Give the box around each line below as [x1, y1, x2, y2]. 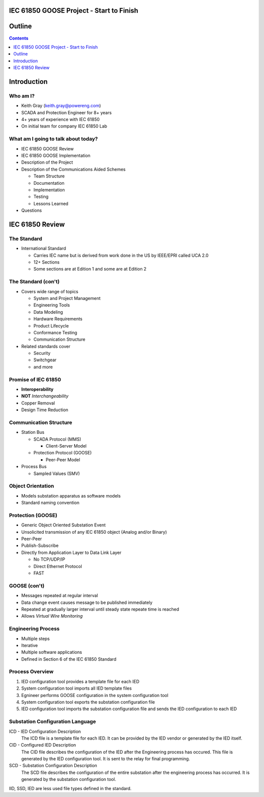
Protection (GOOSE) [9, 512, 58, 519]
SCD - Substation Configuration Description [9, 763, 97, 769]
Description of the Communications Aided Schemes [21, 166, 126, 172]
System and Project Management [33, 295, 101, 301]
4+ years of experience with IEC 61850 [21, 117, 100, 123]
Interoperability [21, 386, 54, 392]
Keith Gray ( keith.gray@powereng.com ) [21, 103, 101, 109]
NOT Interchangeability [21, 393, 68, 399]
